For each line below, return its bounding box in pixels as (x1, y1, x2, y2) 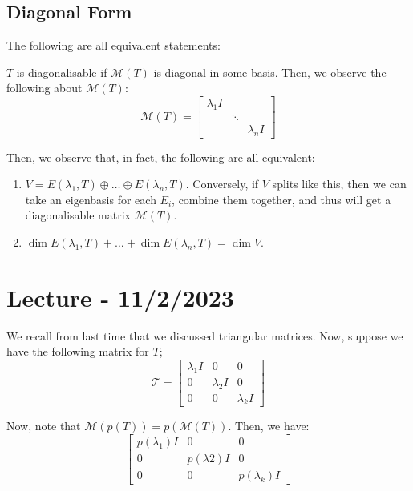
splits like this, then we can (272, 175, 407, 192)
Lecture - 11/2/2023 (6, 280, 234, 313)
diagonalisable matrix (25, 207, 131, 223)
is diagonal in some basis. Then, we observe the (153, 63, 387, 80)
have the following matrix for (6, 343, 149, 360)
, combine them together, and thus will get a (172, 191, 391, 207)
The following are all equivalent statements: (6, 37, 221, 54)
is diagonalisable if (16, 63, 107, 80)
